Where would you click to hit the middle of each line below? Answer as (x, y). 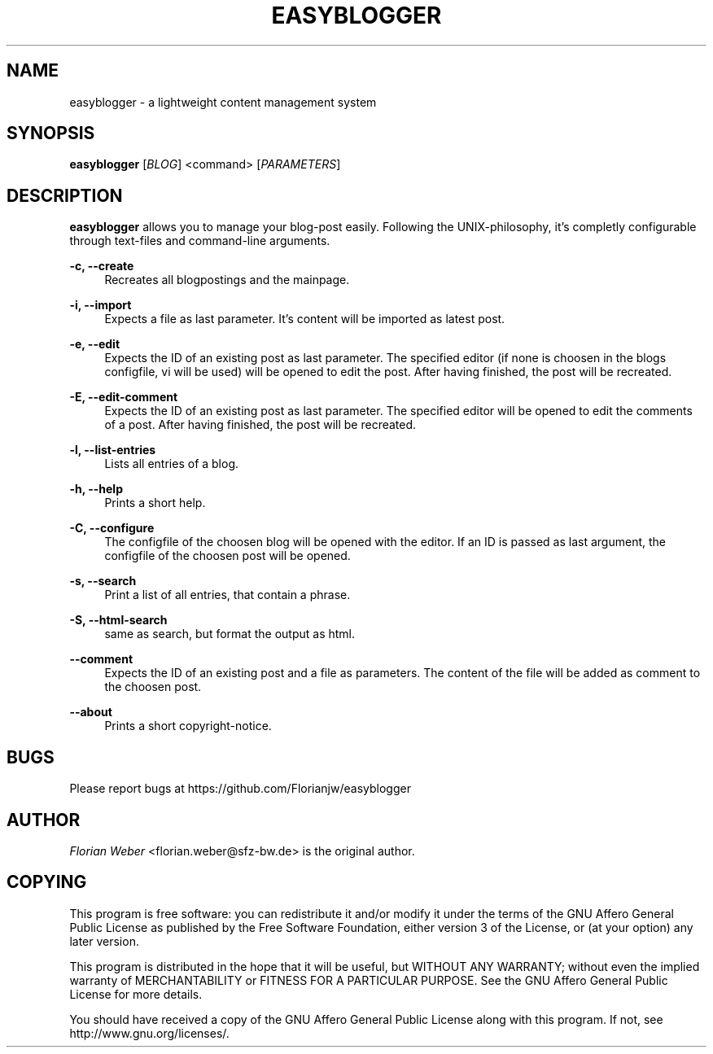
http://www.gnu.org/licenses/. (149, 1033)
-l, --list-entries (113, 450)
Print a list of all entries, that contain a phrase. (227, 595)
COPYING (47, 882)
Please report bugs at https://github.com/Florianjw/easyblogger (240, 789)
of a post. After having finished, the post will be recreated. (260, 425)
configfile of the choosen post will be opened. (227, 556)
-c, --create (102, 266)
